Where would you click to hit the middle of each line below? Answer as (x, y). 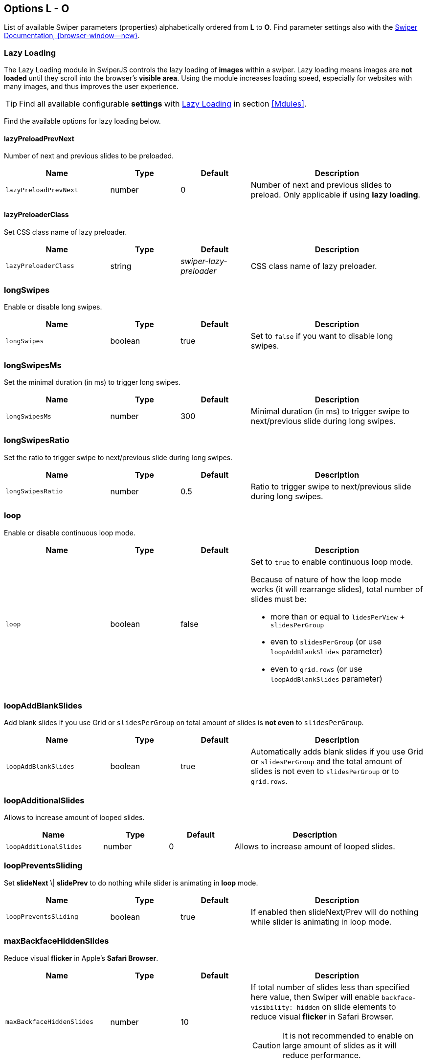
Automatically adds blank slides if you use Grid (337, 752)
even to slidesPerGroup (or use (326, 641)
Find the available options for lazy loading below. (82, 121)
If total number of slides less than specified (330, 987)
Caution (267, 1045)
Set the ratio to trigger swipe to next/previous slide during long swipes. (118, 457)
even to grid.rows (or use (316, 669)
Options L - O (37, 9)
